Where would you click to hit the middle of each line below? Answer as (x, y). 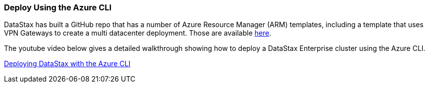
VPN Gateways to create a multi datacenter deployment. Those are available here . (138, 33)
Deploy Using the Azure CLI (58, 7)
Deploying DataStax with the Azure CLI (67, 64)
